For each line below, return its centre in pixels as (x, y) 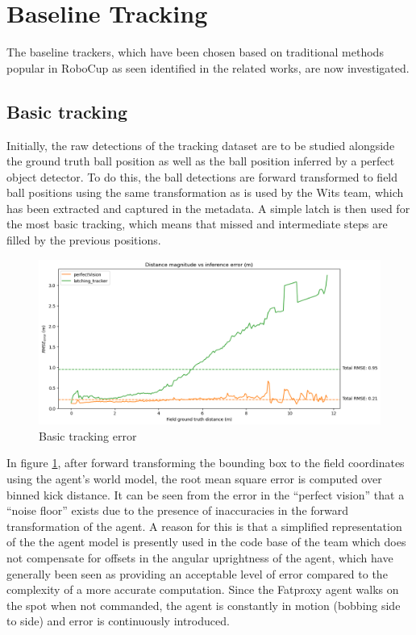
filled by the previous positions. (84, 240)
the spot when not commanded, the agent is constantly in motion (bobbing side (204, 605)
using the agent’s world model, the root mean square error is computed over (194, 478)
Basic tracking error (88, 435)
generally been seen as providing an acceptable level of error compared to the (197, 573)
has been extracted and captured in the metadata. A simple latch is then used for (208, 208)
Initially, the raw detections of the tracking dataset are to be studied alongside (201, 145)
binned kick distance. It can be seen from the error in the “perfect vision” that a (206, 494)
